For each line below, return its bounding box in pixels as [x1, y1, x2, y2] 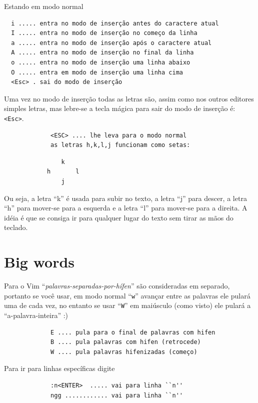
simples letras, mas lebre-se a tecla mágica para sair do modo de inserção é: [4, 103, 235, 113]
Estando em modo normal [4, 1, 83, 11]
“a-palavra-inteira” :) [4, 309, 68, 320]
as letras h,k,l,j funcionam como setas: [50, 141, 190, 149]
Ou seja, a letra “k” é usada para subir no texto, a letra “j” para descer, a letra [4, 192, 247, 203]
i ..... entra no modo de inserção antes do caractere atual [11, 19, 219, 27]
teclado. [4, 222, 28, 232]
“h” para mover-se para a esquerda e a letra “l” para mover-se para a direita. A [4, 202, 247, 213]
